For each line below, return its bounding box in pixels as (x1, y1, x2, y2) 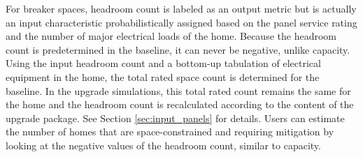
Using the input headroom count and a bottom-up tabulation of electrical (6, 56, 321, 70)
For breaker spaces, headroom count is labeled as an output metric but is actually (6, 1, 357, 15)
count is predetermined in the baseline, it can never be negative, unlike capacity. (6, 42, 350, 57)
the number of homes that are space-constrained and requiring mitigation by (6, 124, 334, 139)
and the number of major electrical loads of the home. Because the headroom (6, 29, 336, 43)
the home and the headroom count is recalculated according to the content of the (6, 97, 354, 112)
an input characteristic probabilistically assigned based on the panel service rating (6, 15, 357, 29)
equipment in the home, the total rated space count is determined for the (6, 69, 320, 84)
